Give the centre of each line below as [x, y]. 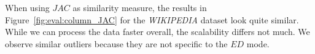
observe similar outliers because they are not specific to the [116, 43]
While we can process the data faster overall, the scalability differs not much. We [157, 32]
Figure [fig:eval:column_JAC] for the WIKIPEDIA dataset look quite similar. [152, 19]
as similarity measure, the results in [140, 7]
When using [27, 7]
